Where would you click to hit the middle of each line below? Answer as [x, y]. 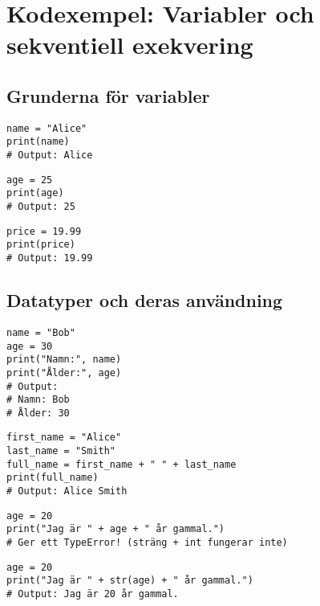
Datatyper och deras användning [145, 300]
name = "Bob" [41, 332]
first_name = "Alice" [64, 438]
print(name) [38, 142]
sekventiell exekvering [130, 45]
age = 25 [30, 180]
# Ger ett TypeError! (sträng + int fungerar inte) [147, 543]
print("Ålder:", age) [64, 373]
